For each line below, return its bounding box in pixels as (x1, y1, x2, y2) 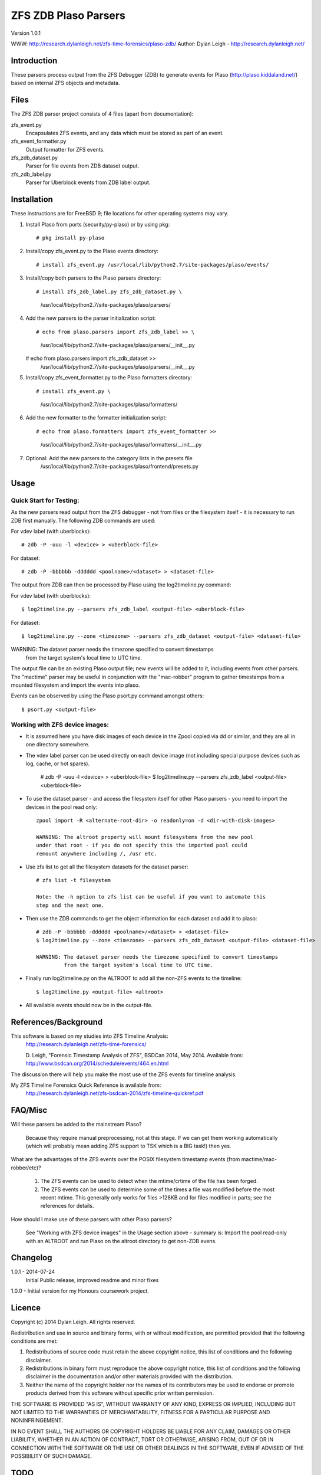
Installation (11, 195, 53, 205)
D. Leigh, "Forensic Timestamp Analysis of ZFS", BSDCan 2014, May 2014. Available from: (25, 1051, 244, 1058)
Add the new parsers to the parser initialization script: (25, 314, 156, 322)
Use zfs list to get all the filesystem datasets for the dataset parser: (25, 863, 188, 870)
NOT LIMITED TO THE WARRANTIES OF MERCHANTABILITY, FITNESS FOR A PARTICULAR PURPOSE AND (11, 1409, 270, 1416)
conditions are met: (11, 1337, 58, 1345)
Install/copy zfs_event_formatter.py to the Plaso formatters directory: (25, 374, 193, 381)
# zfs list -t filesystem (36, 877, 111, 884)
